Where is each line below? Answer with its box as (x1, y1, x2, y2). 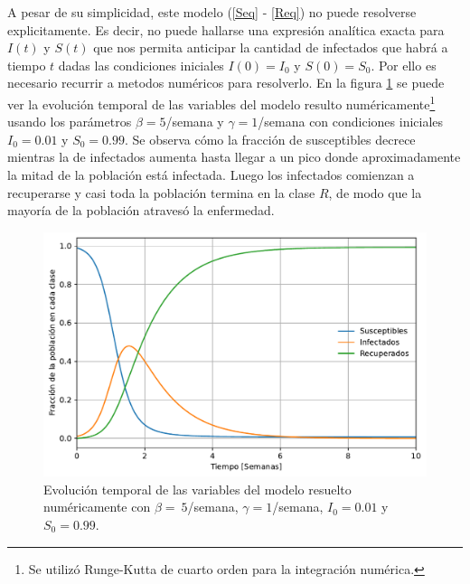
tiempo (7, 55, 46, 74)
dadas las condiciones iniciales (58, 55, 224, 74)
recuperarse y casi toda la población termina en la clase (7, 183, 315, 202)
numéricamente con (43, 497, 151, 516)
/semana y (165, 112, 224, 131)
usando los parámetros (7, 112, 132, 131)
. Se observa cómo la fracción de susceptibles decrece (124, 129, 416, 148)
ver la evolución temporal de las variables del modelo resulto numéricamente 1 (7, 91, 436, 113)
